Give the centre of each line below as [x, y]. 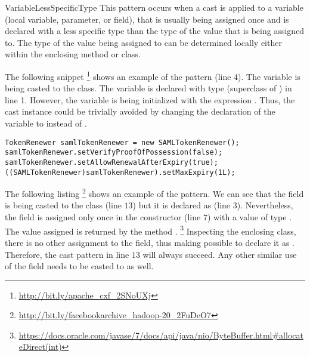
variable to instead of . [46, 123]
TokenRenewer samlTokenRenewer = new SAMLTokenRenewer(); [122, 142]
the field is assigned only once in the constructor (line [103, 217]
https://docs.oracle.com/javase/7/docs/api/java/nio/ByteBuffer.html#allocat [161, 335]
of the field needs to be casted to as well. [79, 266]
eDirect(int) [40, 347]
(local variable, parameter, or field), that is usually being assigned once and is [147, 19]
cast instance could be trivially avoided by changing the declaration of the [140, 111]
